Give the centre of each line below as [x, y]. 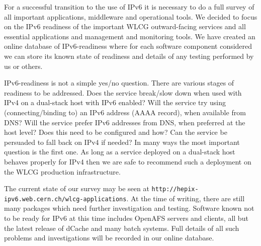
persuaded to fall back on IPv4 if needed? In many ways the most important [122, 142]
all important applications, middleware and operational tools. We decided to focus [131, 16]
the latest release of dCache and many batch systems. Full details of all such [122, 228]
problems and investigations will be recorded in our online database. [109, 238]
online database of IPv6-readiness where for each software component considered [128, 46]
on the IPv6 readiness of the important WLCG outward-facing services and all [125, 26]
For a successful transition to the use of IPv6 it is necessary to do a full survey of [129, 7]
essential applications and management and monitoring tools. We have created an [130, 36]
